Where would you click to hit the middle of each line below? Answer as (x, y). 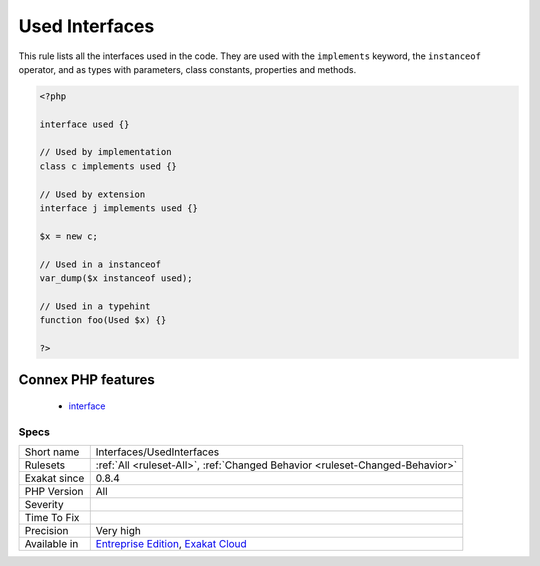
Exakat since (54, 478)
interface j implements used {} (119, 208)
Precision (46, 531)
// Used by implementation (105, 152)
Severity (44, 505)
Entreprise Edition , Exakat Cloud (171, 544)
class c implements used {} (108, 166)
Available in (51, 544)
